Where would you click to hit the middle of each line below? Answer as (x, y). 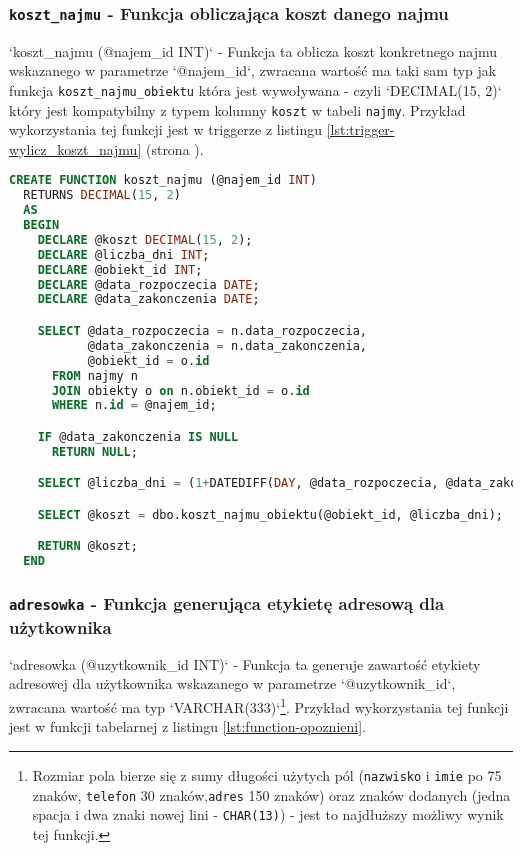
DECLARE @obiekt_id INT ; (120, 269)
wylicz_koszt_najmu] (75, 148)
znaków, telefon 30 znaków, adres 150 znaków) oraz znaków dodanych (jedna (271, 794)
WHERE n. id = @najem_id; (134, 405)
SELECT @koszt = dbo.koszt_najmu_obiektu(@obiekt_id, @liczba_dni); (270, 514)
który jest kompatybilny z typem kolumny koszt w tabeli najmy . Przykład (237, 109)
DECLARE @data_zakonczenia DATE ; (148, 299)
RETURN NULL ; (94, 451)
